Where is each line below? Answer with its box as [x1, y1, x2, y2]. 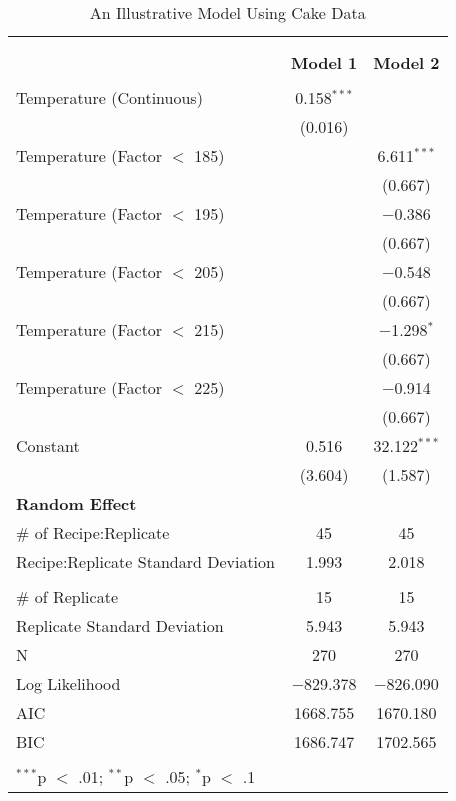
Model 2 [373, 51, 440, 74]
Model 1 [290, 51, 358, 74]
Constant [16, 434, 80, 457]
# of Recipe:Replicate [16, 521, 170, 544]
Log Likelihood [16, 672, 121, 695]
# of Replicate [16, 585, 118, 608]
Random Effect [16, 492, 137, 515]
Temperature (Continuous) [16, 86, 203, 109]
